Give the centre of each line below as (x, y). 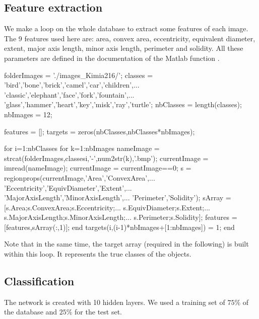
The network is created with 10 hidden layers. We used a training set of (115, 302)
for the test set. (98, 312)
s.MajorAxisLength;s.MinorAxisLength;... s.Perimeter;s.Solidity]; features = (121, 217)
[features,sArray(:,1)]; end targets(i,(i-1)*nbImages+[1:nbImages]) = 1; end (119, 227)
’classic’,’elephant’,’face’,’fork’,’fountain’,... (69, 94)
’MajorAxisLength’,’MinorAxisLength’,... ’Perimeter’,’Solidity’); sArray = (118, 197)
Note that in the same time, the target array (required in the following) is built (126, 244)
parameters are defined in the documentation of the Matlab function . (112, 58)
